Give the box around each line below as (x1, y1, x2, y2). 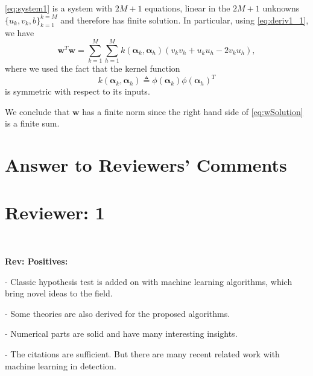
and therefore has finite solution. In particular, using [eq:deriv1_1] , (60, 13, 309, 26)
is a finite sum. (5, 117, 60, 130)
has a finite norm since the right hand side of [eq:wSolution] (82, 105, 303, 117)
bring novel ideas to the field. (5, 287, 113, 299)
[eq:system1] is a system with (5, 2, 113, 14)
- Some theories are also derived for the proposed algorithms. (5, 307, 230, 319)
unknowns (262, 2, 300, 14)
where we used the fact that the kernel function (5, 62, 180, 75)
